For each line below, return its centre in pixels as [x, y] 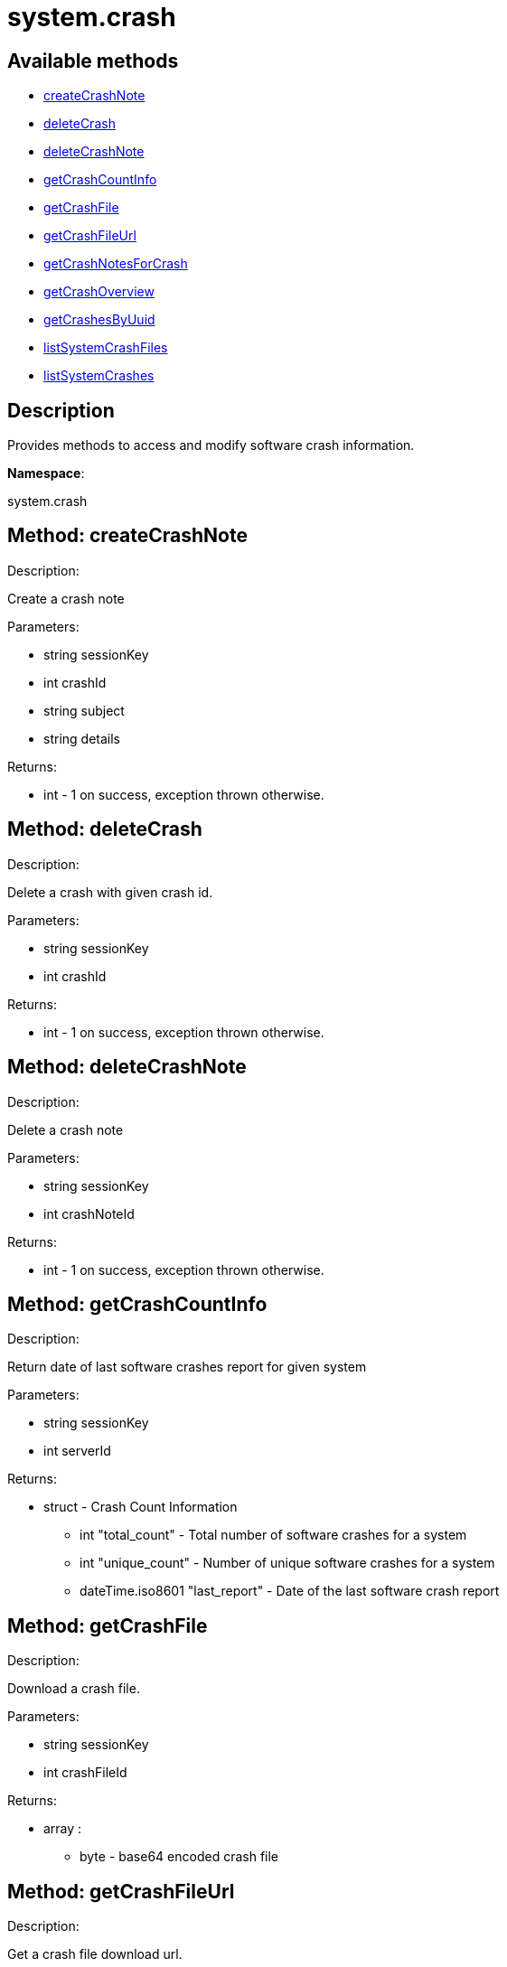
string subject [84, 710]
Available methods [93, 61]
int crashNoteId [89, 1213]
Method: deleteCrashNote [127, 1067]
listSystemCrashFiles [106, 348]
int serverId [77, 1451]
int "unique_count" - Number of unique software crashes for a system [287, 1563]
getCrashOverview [99, 292]
